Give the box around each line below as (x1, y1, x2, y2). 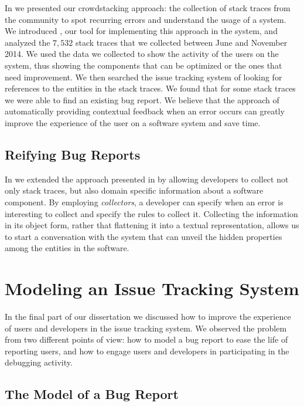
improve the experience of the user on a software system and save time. (5, 116, 261, 128)
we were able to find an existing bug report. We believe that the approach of (5, 93, 279, 106)
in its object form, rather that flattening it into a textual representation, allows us (5, 219, 299, 231)
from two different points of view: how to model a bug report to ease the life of (5, 333, 288, 346)
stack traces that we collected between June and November (75, 36, 288, 48)
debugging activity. (5, 356, 73, 368)
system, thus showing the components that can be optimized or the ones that (5, 59, 282, 71)
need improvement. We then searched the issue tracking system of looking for (5, 70, 282, 83)
